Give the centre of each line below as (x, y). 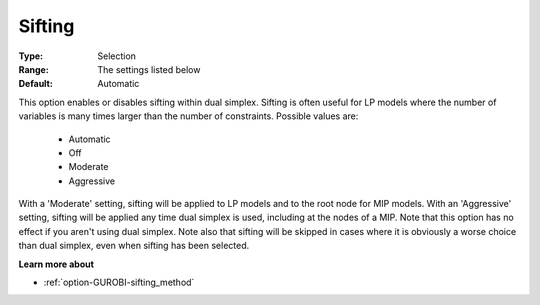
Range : (33, 69)
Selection (117, 56)
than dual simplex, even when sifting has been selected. (134, 246)
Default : (36, 84)
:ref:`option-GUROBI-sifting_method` (119, 282)
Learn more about (56, 264)
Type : (31, 56)
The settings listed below (149, 69)
